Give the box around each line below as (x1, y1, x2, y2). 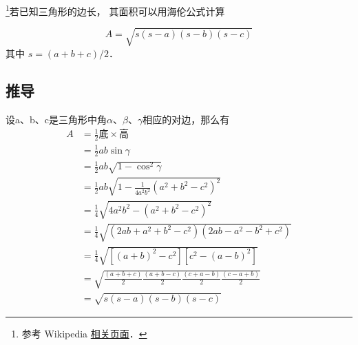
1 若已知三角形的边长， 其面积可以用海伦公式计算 (6, 2, 225, 18)
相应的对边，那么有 (143, 112, 230, 126)
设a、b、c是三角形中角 (6, 112, 107, 126)
